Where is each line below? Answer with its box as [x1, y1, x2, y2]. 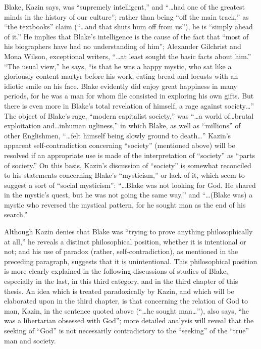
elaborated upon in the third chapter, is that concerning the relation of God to [4, 295, 248, 306]
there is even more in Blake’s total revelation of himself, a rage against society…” [4, 100, 254, 111]
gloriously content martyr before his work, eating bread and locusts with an [4, 71, 238, 81]
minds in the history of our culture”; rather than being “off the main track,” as [4, 11, 249, 22]
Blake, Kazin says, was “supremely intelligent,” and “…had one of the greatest [4, 2, 245, 12]
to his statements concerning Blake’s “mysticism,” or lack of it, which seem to [4, 170, 245, 180]
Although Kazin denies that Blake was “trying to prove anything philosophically [4, 226, 253, 237]
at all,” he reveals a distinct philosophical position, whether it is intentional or [4, 236, 246, 246]
